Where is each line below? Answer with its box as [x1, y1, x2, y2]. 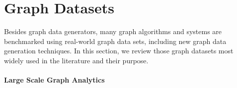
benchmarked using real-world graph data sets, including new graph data [4, 36, 227, 46]
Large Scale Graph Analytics [4, 75, 105, 85]
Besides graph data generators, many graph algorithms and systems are [4, 26, 222, 37]
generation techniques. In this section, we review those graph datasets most [4, 45, 234, 56]
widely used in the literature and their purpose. [4, 55, 149, 65]
